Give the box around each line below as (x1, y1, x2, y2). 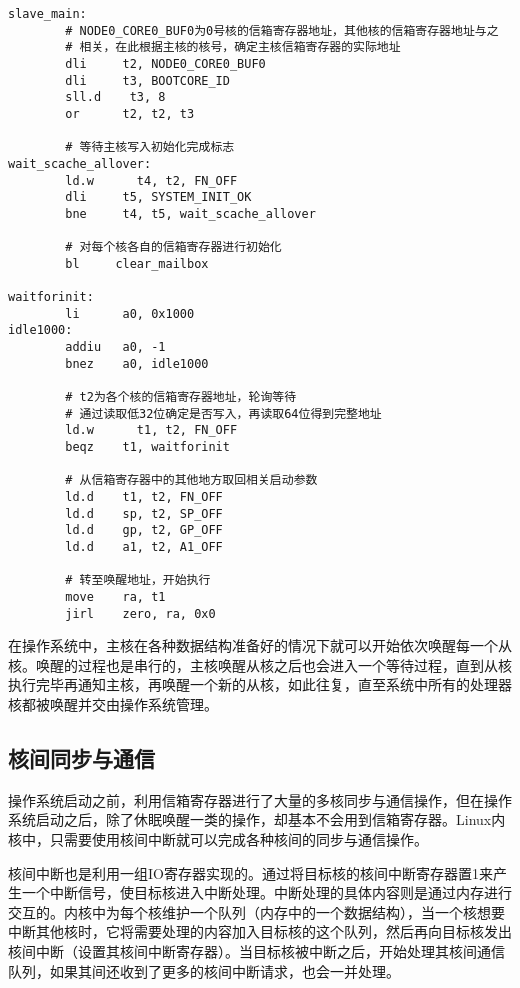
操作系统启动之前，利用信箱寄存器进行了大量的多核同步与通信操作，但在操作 (8, 789, 512, 810)
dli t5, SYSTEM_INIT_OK (65, 190, 252, 205)
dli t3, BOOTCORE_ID (65, 73, 230, 88)
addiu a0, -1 (65, 340, 166, 355)
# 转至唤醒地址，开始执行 (65, 573, 211, 588)
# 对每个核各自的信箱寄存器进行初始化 (65, 240, 282, 255)
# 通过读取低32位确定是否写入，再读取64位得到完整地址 (65, 406, 382, 421)
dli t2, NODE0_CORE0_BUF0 (65, 56, 266, 71)
